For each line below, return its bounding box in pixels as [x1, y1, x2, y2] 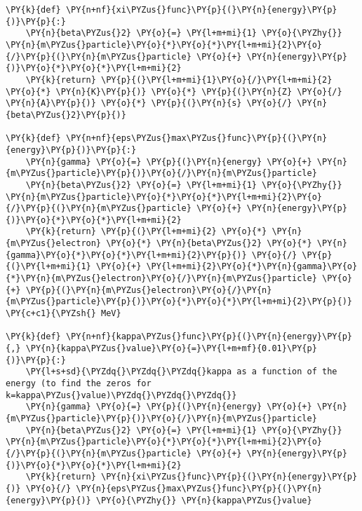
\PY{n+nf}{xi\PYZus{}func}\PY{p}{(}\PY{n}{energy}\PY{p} [65, 5, 337, 15]
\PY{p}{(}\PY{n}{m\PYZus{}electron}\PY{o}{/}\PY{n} [25, 285, 272, 295]
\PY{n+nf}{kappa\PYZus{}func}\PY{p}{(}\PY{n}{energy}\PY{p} [65, 332, 352, 342]
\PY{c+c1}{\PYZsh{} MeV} [6, 308, 121, 319]
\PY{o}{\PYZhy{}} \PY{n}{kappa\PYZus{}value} [95, 495, 312, 505]
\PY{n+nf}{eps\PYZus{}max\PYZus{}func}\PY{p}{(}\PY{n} [65, 133, 328, 144]
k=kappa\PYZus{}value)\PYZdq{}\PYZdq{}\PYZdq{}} [6, 390, 237, 400]
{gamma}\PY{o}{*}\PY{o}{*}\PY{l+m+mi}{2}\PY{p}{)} [6, 250, 247, 260]
